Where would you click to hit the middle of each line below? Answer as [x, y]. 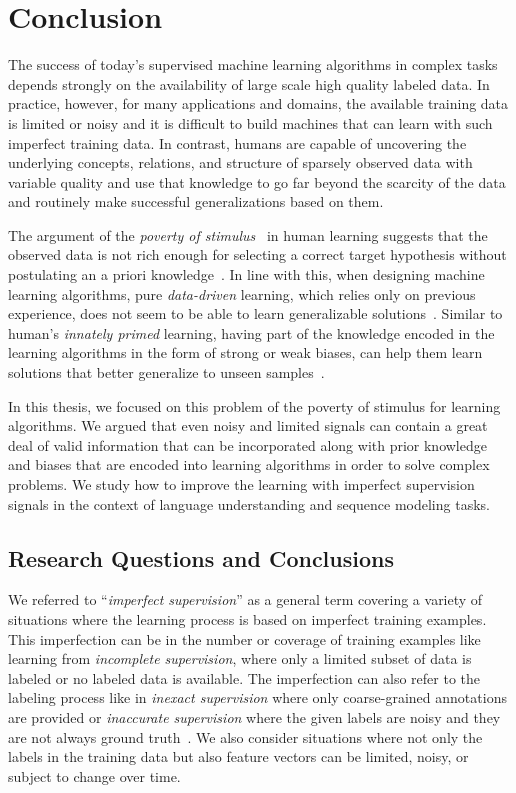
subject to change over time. [94, 775]
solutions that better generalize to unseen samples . [166, 372]
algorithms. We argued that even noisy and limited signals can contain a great [248, 425]
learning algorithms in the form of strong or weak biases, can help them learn [245, 352]
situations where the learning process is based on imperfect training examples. [247, 618]
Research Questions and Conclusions [201, 557]
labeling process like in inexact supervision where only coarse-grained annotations [257, 697]
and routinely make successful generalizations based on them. [196, 201]
